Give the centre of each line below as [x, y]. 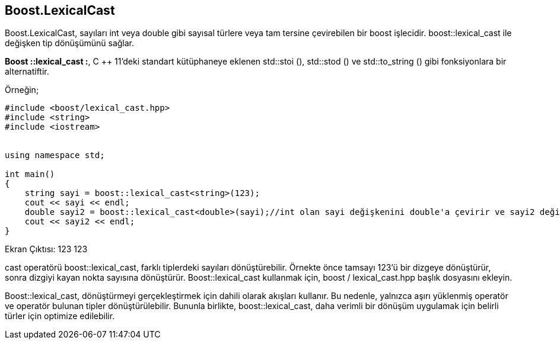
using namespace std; [55, 155]
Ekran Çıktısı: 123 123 [46, 249]
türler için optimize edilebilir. [60, 316]
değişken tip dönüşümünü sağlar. [70, 43]
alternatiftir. [27, 72]
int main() [30, 174]
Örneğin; [22, 90]
